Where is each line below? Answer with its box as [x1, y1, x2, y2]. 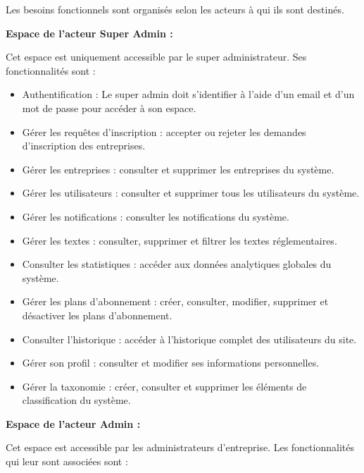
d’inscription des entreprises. [22, 138, 146, 153]
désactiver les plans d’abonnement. [22, 307, 172, 322]
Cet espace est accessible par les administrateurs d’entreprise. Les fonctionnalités [6, 440, 354, 455]
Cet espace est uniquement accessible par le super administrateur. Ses [6, 49, 307, 64]
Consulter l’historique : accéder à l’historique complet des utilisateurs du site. [22, 331, 357, 346]
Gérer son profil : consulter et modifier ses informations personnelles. [22, 355, 320, 370]
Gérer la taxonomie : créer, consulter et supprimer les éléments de [22, 379, 307, 393]
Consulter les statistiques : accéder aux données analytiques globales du [22, 257, 332, 271]
